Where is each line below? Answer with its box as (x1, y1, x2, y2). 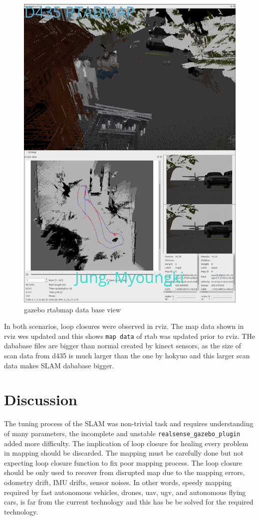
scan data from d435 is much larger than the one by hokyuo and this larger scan (4, 350, 250, 361)
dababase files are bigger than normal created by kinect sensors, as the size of (4, 340, 242, 351)
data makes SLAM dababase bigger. (4, 360, 114, 370)
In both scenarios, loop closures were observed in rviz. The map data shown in (4, 321, 244, 331)
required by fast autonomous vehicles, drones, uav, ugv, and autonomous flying (4, 487, 246, 497)
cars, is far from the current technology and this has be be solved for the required (4, 497, 254, 507)
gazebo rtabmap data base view (24, 304, 121, 314)
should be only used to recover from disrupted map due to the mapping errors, (4, 467, 245, 478)
